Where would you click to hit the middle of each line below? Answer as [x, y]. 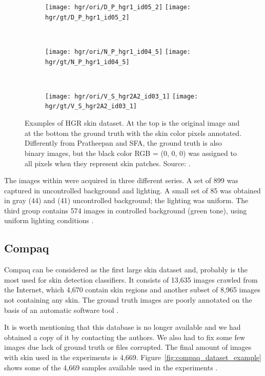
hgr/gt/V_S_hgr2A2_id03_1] [91, 106]
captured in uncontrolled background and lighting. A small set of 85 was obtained [132, 190]
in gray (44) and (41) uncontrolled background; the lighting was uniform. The [126, 200]
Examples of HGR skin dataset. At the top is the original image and [132, 123]
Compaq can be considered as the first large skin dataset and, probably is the [126, 270]
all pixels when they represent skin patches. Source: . [108, 163]
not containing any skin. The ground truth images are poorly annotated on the [128, 300]
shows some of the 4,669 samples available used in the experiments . [111, 367]
